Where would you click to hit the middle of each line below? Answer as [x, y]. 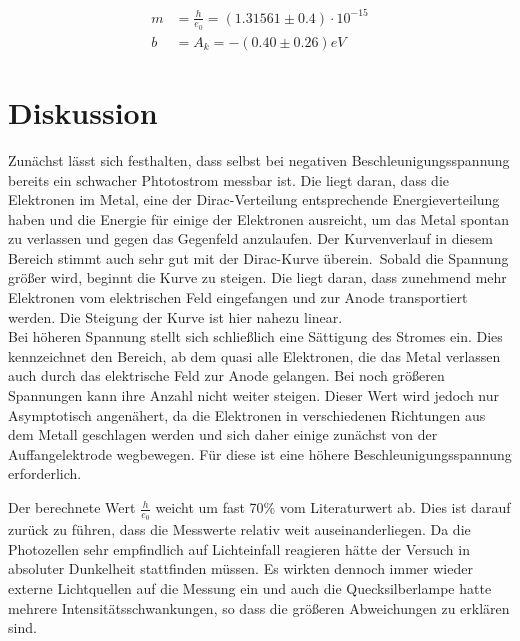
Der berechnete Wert [72, 507]
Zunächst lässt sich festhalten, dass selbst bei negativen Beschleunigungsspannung [259, 159]
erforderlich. [45, 473]
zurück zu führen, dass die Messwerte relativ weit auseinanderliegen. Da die [239, 529]
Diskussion [83, 111]
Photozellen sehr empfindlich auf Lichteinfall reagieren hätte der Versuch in [239, 548]
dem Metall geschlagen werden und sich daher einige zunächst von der [223, 434]
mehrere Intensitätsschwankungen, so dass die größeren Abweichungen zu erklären [259, 607]
